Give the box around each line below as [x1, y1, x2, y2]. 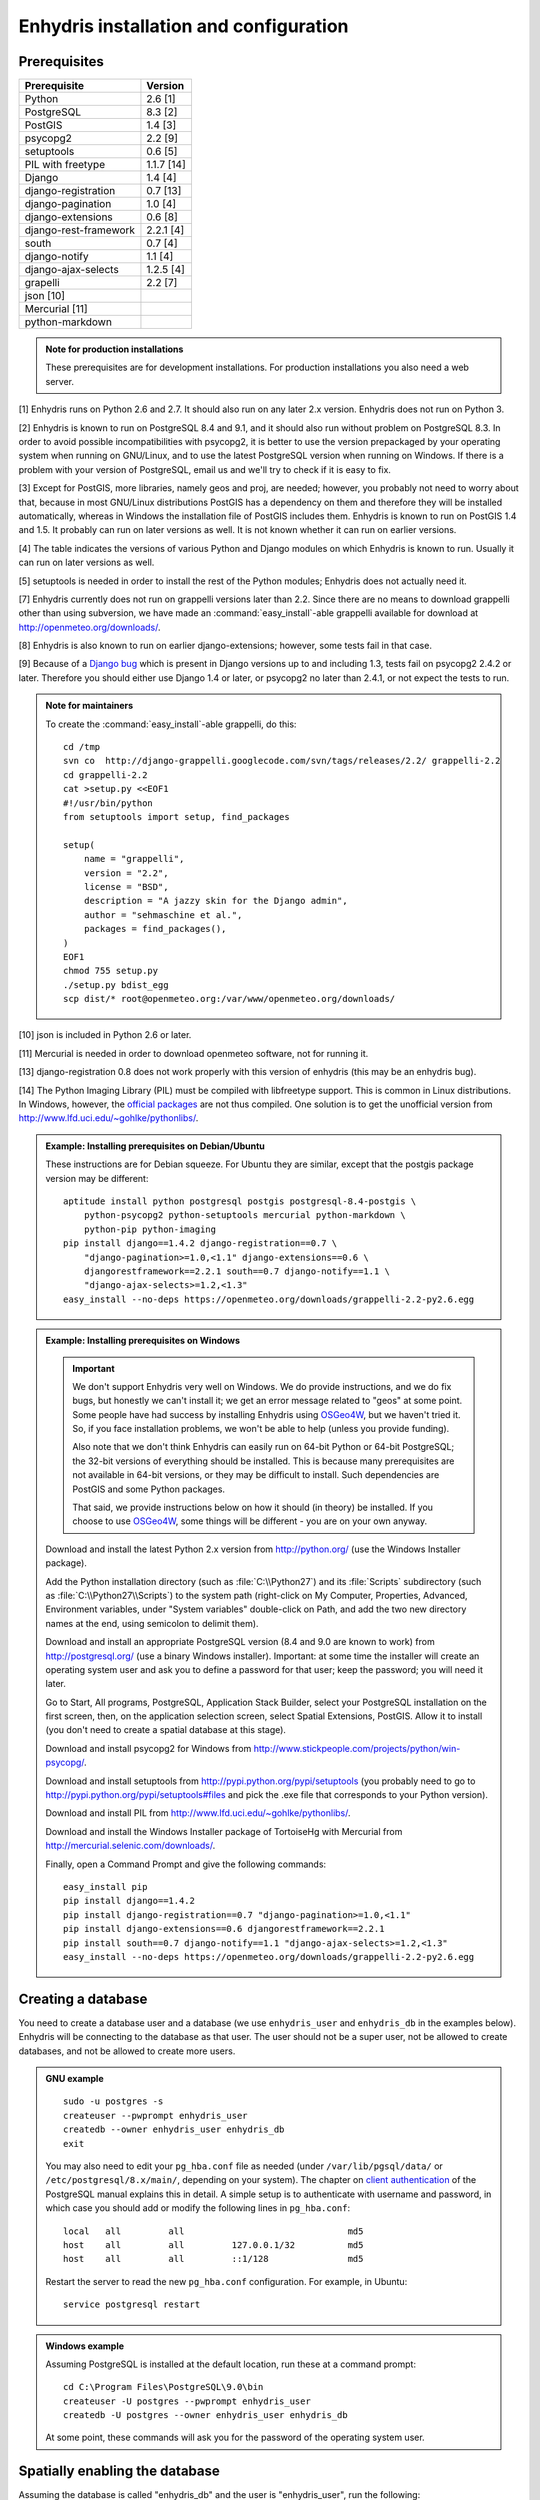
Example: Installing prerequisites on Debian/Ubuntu [45, 1140, 265, 1152]
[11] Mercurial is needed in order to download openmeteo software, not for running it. [18, 1047, 369, 1059]
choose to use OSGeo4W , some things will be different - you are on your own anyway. [72, 1515, 428, 1527]
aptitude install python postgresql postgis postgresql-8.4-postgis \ [63, 1195, 417, 1207]
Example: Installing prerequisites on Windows [45, 1335, 240, 1347]
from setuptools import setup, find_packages [63, 811, 290, 822]
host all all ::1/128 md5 [63, 2253, 364, 2265]
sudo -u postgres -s [63, 2096, 164, 2107]
